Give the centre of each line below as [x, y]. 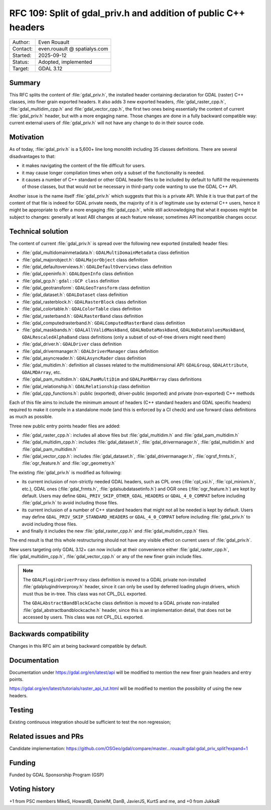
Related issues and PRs [46, 736]
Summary [25, 83]
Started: [22, 55]
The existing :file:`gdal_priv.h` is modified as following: [65, 472]
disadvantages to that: [32, 156]
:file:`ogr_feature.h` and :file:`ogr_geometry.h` [69, 463]
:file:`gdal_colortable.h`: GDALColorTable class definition [82, 309]
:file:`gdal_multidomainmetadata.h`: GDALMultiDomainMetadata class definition [105, 253]
